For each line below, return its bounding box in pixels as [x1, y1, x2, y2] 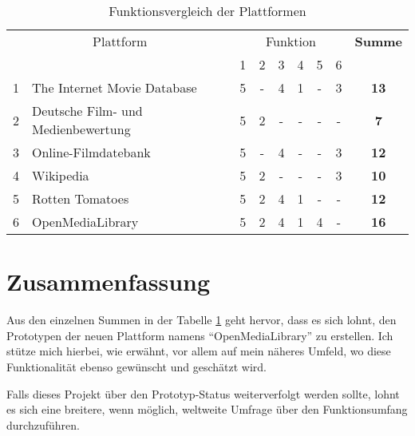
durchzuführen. [6, 416, 80, 433]
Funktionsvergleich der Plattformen [109, 2, 306, 20]
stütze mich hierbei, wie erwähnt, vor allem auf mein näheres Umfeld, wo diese [6, 343, 391, 359]
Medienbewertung [32, 120, 131, 138]
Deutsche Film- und [32, 101, 143, 120]
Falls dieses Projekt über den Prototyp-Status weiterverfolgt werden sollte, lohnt [6, 385, 400, 402]
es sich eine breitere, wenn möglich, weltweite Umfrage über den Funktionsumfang [6, 401, 408, 418]
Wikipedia [32, 166, 89, 184]
